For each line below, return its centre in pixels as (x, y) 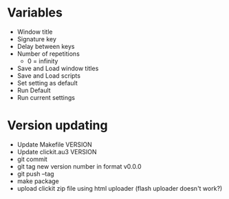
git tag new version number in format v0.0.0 (79, 166)
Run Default (34, 90)
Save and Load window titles (58, 68)
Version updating (57, 126)
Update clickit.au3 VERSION (57, 151)
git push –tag (35, 174)
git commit (32, 159)
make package (38, 181)
